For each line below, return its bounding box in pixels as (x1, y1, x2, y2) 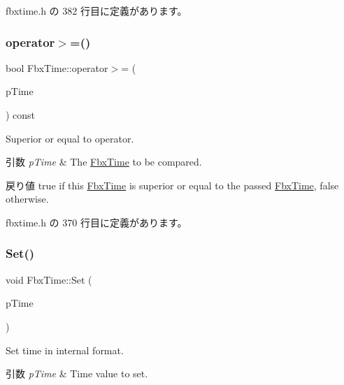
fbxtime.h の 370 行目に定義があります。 (6, 215, 187, 229)
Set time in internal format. (6, 342, 124, 357)
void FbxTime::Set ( (6, 272, 92, 286)
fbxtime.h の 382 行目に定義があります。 (6, 3, 187, 17)
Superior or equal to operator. (6, 131, 134, 145)
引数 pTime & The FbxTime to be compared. (6, 154, 202, 169)
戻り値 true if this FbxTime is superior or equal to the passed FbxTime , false (6, 177, 339, 192)
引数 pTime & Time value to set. (6, 366, 148, 381)
